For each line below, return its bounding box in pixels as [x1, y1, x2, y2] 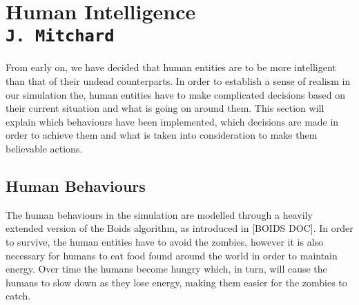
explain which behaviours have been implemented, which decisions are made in [6, 114, 339, 128]
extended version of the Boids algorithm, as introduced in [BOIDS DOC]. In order [6, 221, 353, 235]
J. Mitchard [6, 26, 115, 46]
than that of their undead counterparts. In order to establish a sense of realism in [6, 74, 351, 88]
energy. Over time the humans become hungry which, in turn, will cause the [6, 262, 327, 276]
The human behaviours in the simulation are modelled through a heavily [6, 207, 313, 222]
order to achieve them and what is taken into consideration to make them [6, 128, 318, 142]
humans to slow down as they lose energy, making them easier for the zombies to [6, 275, 347, 289]
